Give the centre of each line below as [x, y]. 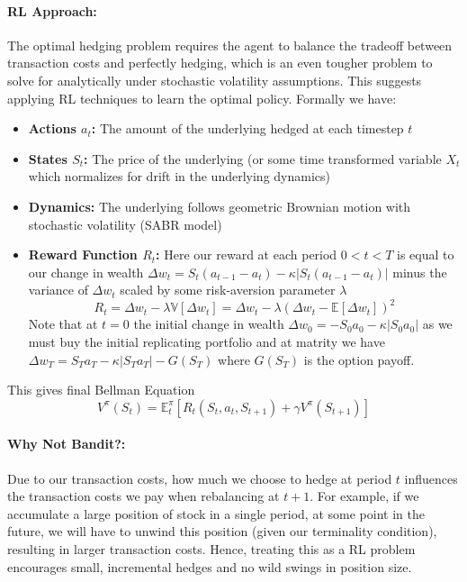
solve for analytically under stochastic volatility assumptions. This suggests [215, 80]
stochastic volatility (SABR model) [125, 224]
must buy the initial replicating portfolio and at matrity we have [207, 342]
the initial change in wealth [209, 324]
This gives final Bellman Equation [101, 390]
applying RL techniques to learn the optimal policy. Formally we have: [202, 98]
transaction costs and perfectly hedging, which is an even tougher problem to [220, 63]
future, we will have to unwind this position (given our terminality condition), [222, 531]
